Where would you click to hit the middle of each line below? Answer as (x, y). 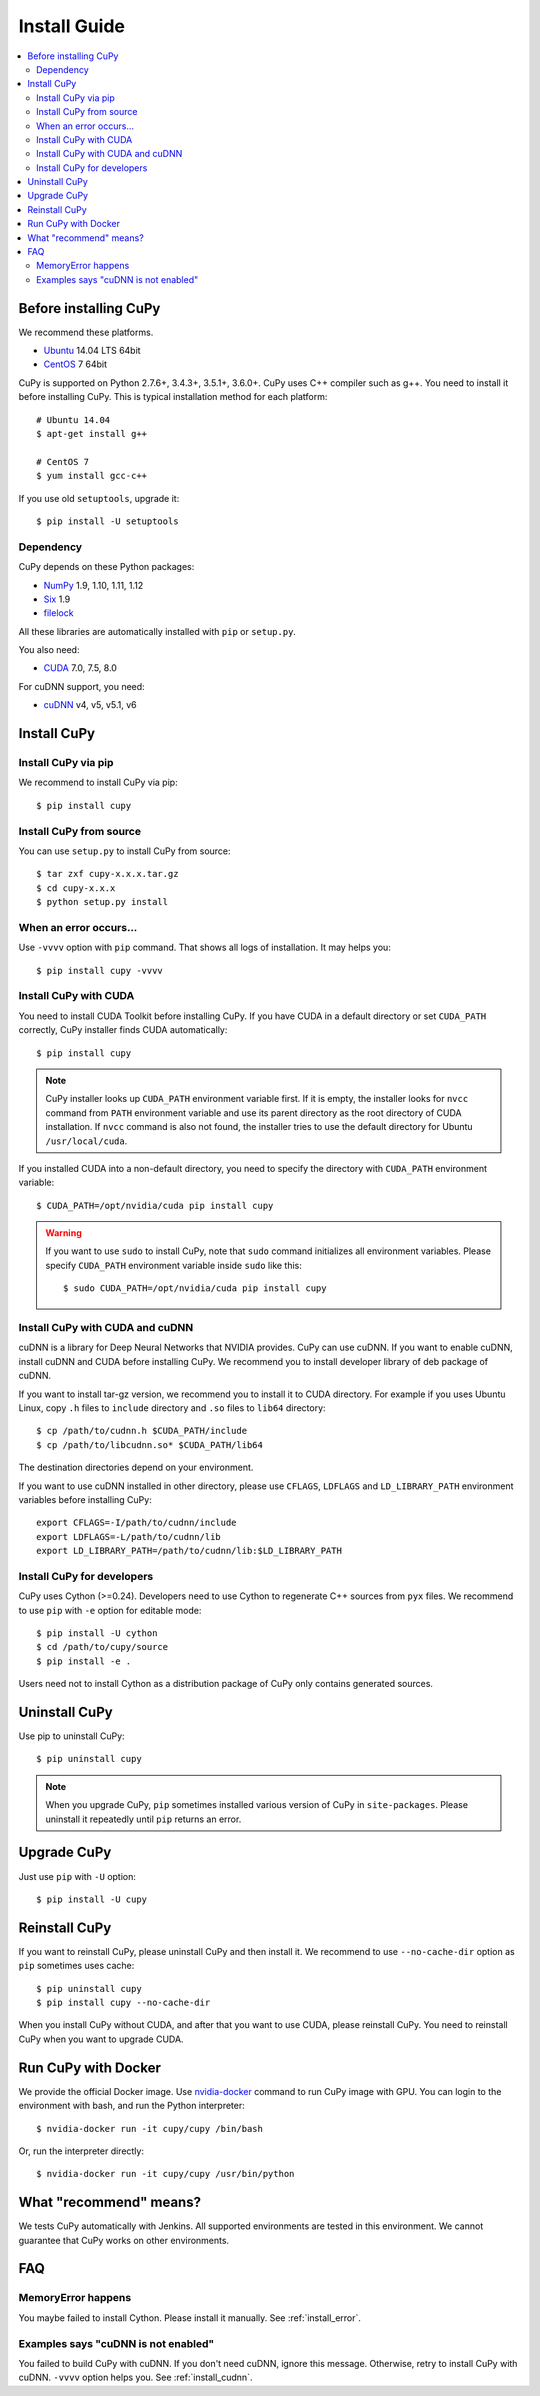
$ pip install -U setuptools (107, 521)
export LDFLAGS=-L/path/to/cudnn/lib (129, 1536)
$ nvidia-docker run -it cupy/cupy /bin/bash (150, 2128)
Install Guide (71, 26)
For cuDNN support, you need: (81, 686)
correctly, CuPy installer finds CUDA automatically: (123, 1030)
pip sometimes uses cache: (76, 1966)
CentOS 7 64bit (75, 364)
